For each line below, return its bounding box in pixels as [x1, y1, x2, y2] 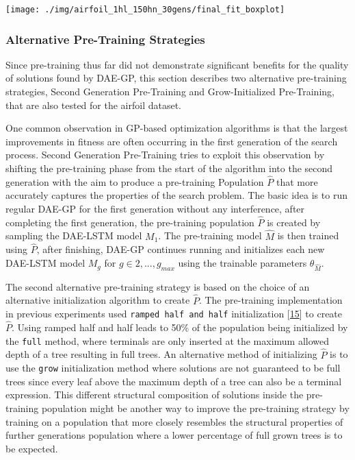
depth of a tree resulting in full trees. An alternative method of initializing [5, 347, 317, 361]
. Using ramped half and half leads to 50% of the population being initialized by [12, 320, 348, 335]
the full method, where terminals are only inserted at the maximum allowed [5, 333, 330, 348]
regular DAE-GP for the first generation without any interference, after [5, 202, 305, 216]
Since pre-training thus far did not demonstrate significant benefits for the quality [5, 57, 349, 71]
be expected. [5, 441, 58, 455]
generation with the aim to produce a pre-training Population [5, 174, 264, 189]
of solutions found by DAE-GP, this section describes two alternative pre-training [5, 71, 347, 85]
